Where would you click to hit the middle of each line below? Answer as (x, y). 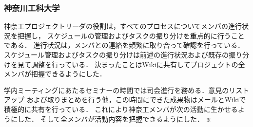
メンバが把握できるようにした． (55, 74)
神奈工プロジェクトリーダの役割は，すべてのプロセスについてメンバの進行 (123, 26)
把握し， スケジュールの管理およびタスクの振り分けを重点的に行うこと (131, 35)
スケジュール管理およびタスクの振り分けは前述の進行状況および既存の (117, 54)
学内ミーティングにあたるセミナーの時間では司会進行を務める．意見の (117, 90)
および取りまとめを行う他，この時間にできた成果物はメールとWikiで (136, 100)
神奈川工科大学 (32, 8)
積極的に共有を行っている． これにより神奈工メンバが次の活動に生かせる (121, 109)
